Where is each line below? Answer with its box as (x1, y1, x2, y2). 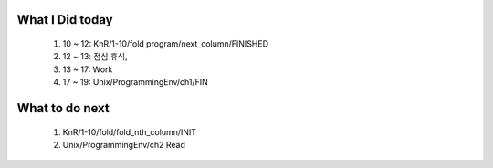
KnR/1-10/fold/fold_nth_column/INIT (62, 126, 196, 137)
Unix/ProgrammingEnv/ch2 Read (62, 139, 186, 150)
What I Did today (16, 12, 113, 27)
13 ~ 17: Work (62, 64, 113, 75)
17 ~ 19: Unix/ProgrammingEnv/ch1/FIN (62, 77, 209, 88)
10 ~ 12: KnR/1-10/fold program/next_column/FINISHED (62, 38, 269, 49)
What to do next (16, 100, 110, 116)
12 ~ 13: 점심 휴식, (62, 51, 128, 62)
